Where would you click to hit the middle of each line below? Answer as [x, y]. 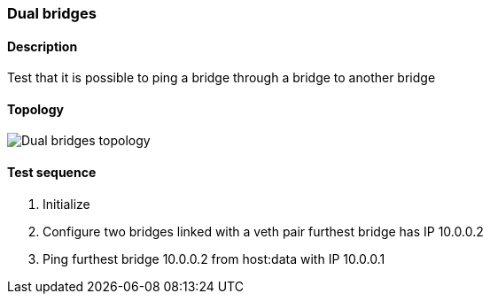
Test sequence [52, 173]
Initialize [66, 204]
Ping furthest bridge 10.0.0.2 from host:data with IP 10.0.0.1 [214, 259]
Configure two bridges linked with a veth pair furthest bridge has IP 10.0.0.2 [263, 231]
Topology [35, 109]
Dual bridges [52, 13]
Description [43, 46]
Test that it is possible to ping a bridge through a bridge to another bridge [222, 78]
